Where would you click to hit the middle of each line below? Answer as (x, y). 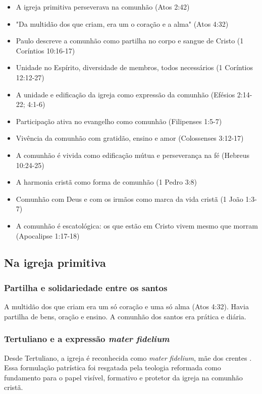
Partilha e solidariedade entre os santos (86, 287)
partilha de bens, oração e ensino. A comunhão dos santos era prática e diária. (125, 316)
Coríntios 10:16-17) (45, 50)
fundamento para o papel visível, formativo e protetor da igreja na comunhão (123, 377)
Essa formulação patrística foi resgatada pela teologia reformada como (113, 368)
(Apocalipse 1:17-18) (48, 235)
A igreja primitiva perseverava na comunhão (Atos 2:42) (103, 7)
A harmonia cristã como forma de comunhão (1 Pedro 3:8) (106, 182)
